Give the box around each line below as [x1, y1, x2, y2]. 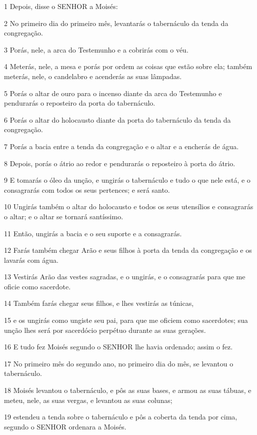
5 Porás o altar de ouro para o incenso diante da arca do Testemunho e [4, 88, 222, 98]
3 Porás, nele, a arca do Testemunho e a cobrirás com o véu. [4, 44, 188, 55]
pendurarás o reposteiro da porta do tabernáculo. [4, 98, 155, 108]
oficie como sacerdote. [4, 281, 71, 291]
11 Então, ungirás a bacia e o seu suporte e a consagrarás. [4, 228, 182, 238]
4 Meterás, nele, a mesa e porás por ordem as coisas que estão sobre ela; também [4, 61, 252, 72]
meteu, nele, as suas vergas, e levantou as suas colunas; [4, 394, 172, 405]
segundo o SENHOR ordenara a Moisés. [4, 421, 126, 431]
